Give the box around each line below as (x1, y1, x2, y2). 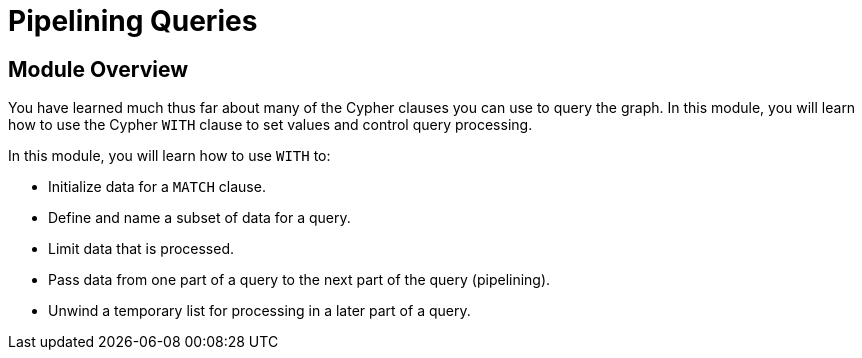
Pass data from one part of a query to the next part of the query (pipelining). (48, 271, 551, 289)
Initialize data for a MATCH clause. (48, 178, 266, 196)
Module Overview (8, 56, 189, 82)
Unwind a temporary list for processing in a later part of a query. (48, 302, 471, 320)
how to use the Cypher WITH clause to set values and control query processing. (8, 116, 533, 134)
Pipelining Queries (8, 4, 258, 38)
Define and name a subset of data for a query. (48, 209, 351, 227)
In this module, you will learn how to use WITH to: (8, 147, 331, 165)
